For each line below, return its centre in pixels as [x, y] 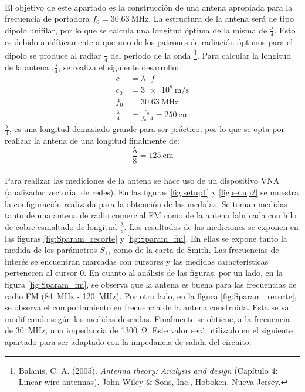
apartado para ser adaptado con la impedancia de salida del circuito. [128, 341]
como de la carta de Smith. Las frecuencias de [196, 250]
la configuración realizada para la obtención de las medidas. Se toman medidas [146, 203]
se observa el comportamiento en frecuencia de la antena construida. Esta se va [147, 307]
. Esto [285, 30]
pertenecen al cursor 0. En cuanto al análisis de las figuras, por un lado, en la [144, 273]
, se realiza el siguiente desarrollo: [118, 67]
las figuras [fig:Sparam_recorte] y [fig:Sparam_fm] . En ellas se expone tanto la [146, 238]
